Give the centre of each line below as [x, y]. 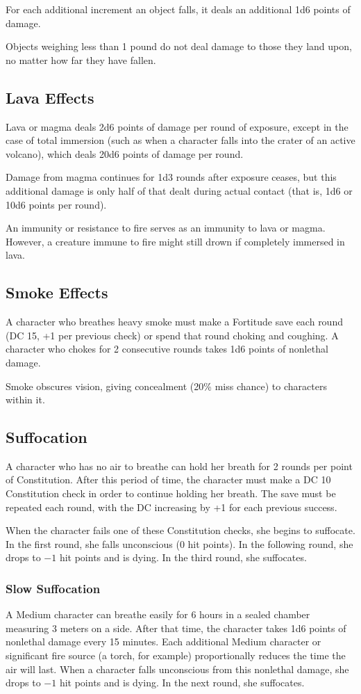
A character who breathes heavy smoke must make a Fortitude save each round [174, 322]
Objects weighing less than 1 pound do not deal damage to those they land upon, [179, 46]
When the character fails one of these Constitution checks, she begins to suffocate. [180, 530]
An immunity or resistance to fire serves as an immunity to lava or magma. [166, 228]
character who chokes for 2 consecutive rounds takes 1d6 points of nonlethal [167, 349]
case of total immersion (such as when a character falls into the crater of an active [180, 140]
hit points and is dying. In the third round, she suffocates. [183, 557]
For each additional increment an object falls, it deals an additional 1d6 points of [178, 9]
